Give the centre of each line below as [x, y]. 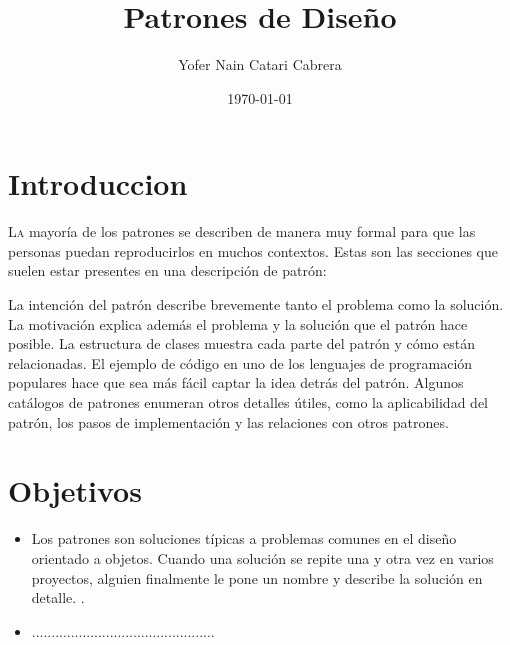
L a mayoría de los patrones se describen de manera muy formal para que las [242, 231]
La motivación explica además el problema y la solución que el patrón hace [238, 323]
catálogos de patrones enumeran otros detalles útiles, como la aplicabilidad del [248, 402]
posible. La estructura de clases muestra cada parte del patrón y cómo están [242, 343]
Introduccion [98, 183]
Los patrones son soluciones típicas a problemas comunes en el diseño [244, 538]
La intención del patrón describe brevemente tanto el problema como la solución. [256, 304]
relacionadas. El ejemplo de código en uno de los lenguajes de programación [240, 362]
